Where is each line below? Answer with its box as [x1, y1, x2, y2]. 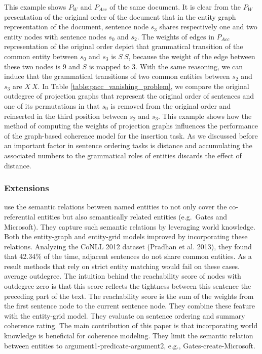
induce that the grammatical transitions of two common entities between [4, 71, 230, 81]
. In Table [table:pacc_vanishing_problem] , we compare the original [38, 80, 249, 91]
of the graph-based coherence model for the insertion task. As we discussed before [4, 130, 258, 141]
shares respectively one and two [159, 21, 257, 32]
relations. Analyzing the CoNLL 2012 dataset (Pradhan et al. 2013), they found [4, 241, 252, 251]
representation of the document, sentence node [4, 21, 148, 32]
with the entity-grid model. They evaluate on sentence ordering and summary [4, 310, 245, 321]
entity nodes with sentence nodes [4, 31, 106, 41]
